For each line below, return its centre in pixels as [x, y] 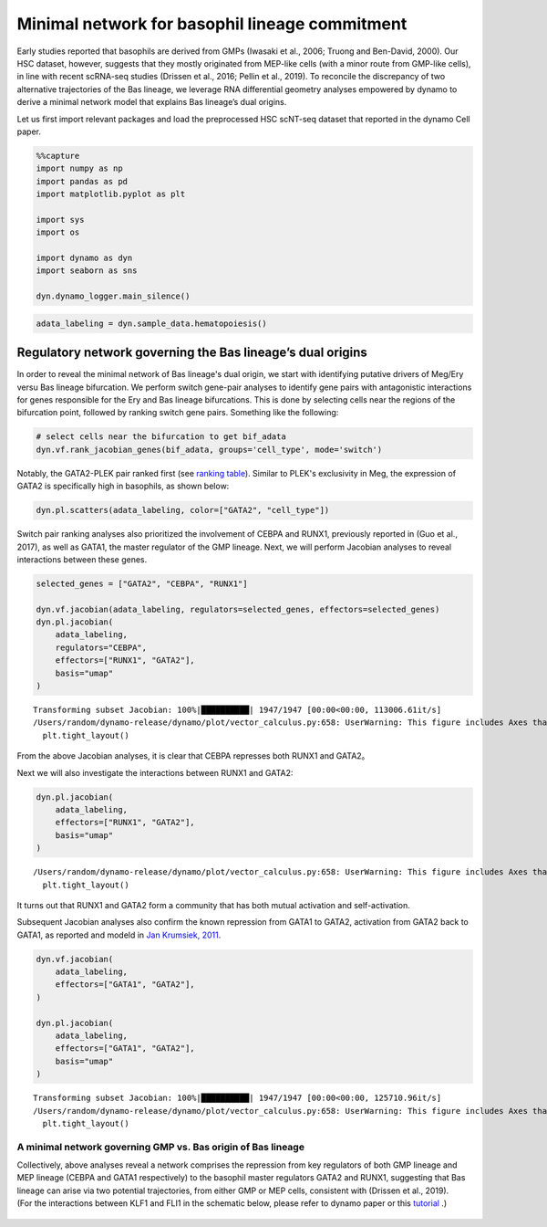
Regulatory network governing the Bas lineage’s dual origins [192, 353]
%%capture [58, 156]
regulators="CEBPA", [101, 647]
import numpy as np [79, 168]
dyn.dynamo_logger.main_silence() [113, 296]
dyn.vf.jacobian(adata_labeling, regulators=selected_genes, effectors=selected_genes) [238, 609]
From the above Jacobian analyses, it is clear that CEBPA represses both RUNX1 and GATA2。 [193, 756]
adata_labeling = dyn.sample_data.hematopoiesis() [152, 323]
